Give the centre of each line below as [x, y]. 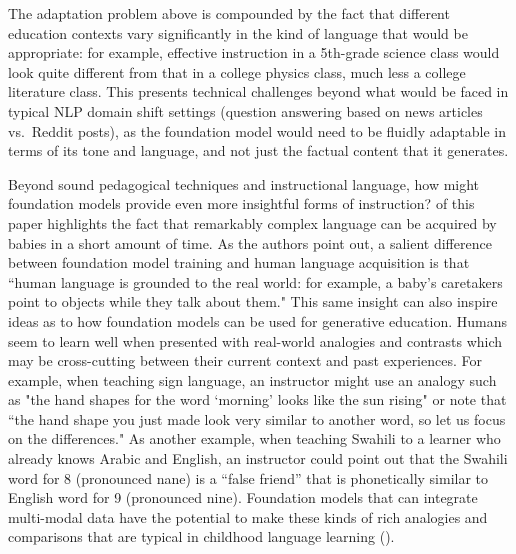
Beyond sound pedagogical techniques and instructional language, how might [244, 183]
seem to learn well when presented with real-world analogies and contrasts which [255, 340]
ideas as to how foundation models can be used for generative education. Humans [258, 320]
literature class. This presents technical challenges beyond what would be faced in [258, 91]
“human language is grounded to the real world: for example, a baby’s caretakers [255, 281]
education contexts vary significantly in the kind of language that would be [238, 32]
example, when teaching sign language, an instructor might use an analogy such [252, 379]
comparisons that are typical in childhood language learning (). [201, 536]
